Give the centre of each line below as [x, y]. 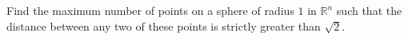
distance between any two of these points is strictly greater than [164, 25]
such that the [369, 10]
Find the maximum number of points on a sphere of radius [150, 10]
